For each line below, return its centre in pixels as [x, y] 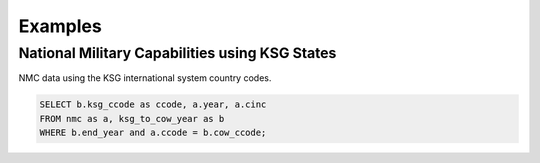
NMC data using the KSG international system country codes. [145, 78]
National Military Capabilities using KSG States [177, 53]
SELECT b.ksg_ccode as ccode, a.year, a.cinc [153, 104]
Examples [60, 26]
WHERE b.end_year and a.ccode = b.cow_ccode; [153, 133]
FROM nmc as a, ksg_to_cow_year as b [132, 118]
